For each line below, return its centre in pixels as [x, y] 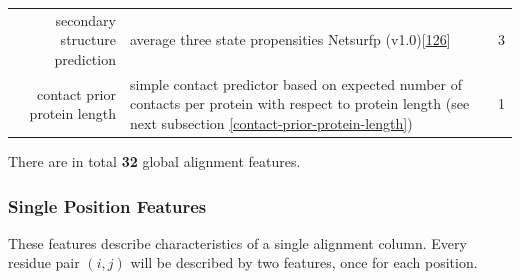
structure [88, 39]
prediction [85, 58]
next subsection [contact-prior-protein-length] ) [271, 122]
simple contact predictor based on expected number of [296, 83]
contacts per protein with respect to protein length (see [300, 103]
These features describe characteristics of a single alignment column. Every [237, 242]
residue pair [44, 262]
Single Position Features [107, 205]
